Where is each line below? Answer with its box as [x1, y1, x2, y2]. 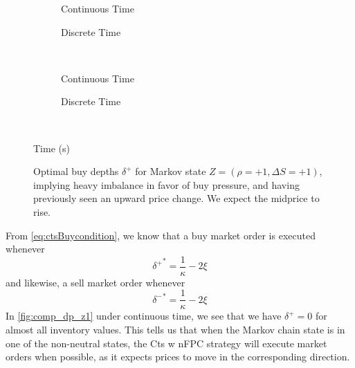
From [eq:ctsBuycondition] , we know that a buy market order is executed [6, 228, 316, 242]
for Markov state [135, 164, 206, 178]
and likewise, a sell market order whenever [6, 275, 185, 289]
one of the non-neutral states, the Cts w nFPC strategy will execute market [6, 335, 327, 350]
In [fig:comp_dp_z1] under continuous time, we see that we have [6, 309, 282, 323]
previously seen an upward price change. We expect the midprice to [33, 191, 320, 205]
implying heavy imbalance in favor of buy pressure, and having [33, 177, 300, 192]
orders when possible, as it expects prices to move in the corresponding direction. [6, 349, 350, 364]
